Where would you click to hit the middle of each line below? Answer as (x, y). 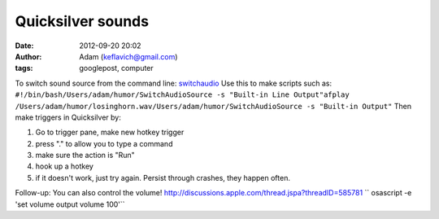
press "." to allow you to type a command (104, 143)
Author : (28, 56)
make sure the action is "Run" (85, 155)
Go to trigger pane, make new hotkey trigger (110, 132)
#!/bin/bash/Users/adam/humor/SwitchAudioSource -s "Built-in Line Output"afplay (182, 95)
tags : (24, 68)
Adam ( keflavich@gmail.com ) (128, 56)
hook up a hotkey (64, 166)
